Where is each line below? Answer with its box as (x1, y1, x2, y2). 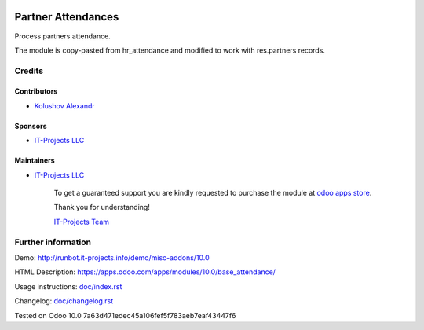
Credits (14, 65, 43, 76)
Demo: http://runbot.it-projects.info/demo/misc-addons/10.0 (14, 252, 210, 262)
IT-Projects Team (53, 217, 110, 226)
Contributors (14, 86, 58, 96)
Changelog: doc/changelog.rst (14, 296, 114, 306)
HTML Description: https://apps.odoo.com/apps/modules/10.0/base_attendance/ (14, 267, 276, 277)
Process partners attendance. (14, 31, 111, 41)
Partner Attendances (14, 10, 119, 24)
